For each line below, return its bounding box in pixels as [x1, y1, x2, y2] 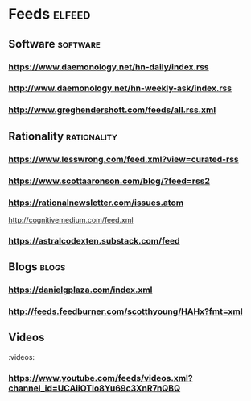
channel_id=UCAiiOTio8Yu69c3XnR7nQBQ [8, 382, 181, 394]
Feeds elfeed [8, 5, 91, 23]
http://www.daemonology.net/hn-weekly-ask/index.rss [8, 82, 232, 94]
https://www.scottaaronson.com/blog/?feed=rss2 [8, 175, 211, 186]
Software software [8, 37, 101, 51]
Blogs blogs [8, 260, 66, 274]
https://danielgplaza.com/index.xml [8, 284, 153, 295]
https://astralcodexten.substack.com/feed [8, 235, 180, 246]
